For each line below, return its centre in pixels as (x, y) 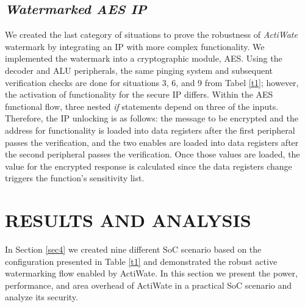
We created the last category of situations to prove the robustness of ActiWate (151, 34)
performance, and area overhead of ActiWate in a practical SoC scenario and (149, 285)
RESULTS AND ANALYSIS (128, 220)
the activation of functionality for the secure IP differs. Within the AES (139, 94)
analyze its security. (41, 297)
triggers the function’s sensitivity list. (75, 178)
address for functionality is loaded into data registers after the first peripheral (150, 130)
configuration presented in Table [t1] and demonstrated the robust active (141, 261)
